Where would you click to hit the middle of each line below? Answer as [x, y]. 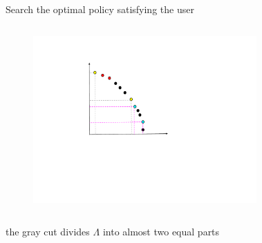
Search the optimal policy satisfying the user [100, 9]
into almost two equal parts [161, 232]
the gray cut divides [48, 232]
